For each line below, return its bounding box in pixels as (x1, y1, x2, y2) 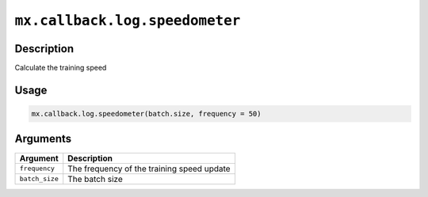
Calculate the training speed (14, 63, 107, 73)
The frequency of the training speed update (67, 163, 231, 174)
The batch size (67, 173, 123, 184)
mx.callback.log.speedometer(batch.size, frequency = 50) (31, 109, 262, 119)
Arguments (14, 132, 72, 146)
